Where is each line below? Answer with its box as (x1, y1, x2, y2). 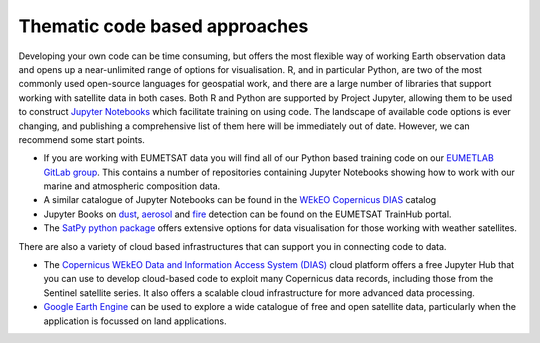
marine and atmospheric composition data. (43, 180, 221, 192)
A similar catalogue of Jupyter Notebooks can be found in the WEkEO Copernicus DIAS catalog (43, 194, 437, 206)
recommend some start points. (18, 133, 145, 145)
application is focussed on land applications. (43, 315, 227, 327)
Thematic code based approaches (18, 15, 309, 37)
